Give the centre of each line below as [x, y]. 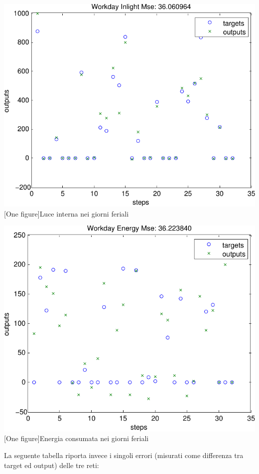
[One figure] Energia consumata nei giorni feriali [76, 438]
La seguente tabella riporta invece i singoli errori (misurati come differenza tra [124, 455]
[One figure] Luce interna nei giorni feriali [66, 213]
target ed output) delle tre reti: [52, 465]
